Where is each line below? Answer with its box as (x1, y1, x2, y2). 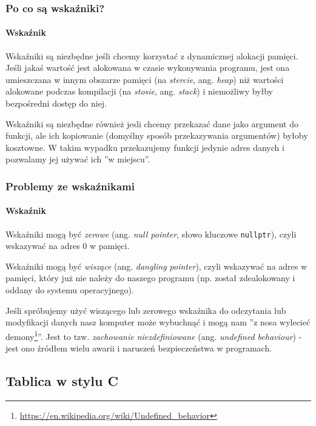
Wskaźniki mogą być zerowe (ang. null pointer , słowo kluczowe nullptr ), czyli (5, 227, 297, 240)
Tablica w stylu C (5, 371, 118, 390)
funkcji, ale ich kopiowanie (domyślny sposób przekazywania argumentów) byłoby (5, 129, 308, 142)
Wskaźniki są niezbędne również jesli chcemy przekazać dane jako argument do (5, 117, 298, 130)
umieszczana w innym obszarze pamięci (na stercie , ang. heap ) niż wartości (5, 73, 284, 85)
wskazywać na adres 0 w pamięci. (5, 239, 130, 252)
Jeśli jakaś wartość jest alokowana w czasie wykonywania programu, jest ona (5, 61, 290, 74)
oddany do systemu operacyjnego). (5, 284, 134, 296)
